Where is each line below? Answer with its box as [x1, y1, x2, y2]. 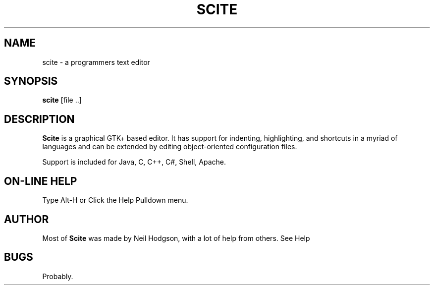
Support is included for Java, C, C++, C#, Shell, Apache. [42, 158, 226, 167]
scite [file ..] [42, 96, 82, 105]
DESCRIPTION [4, 113, 75, 125]
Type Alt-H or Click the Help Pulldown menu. [42, 196, 188, 205]
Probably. [42, 272, 73, 281]
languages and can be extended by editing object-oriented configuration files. [42, 142, 297, 151]
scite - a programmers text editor [42, 58, 150, 66]
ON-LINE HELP [4, 174, 77, 187]
